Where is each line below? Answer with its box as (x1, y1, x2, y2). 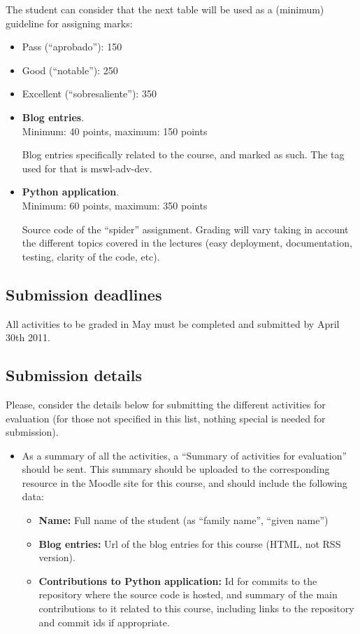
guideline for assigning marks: (6, 15, 133, 30)
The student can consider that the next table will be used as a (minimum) (6, 2, 324, 16)
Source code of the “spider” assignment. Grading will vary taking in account (22, 221, 349, 236)
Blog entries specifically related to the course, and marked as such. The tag (22, 147, 345, 162)
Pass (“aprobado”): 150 (22, 39, 122, 54)
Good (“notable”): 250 (22, 62, 118, 77)
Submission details (6, 364, 142, 386)
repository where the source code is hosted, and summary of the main (38, 587, 338, 602)
